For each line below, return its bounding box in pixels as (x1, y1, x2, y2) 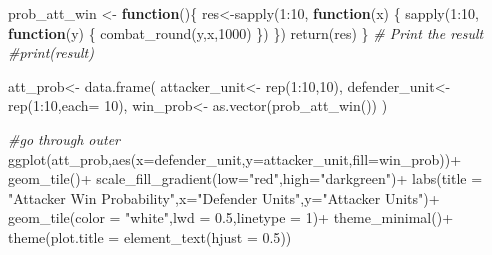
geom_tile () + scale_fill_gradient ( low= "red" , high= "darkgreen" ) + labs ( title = (8, 168, 483, 189)
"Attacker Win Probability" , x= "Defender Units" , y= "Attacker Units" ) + (8, 187, 440, 208)
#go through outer (8, 128, 120, 149)
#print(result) (8, 42, 94, 63)
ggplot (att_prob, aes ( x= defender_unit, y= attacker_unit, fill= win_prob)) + (8, 148, 462, 169)
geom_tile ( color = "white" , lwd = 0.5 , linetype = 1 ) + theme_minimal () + (8, 207, 454, 228)
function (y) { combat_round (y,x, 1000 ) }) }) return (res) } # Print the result (8, 22, 484, 43)
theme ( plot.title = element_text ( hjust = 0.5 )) (8, 226, 292, 247)
